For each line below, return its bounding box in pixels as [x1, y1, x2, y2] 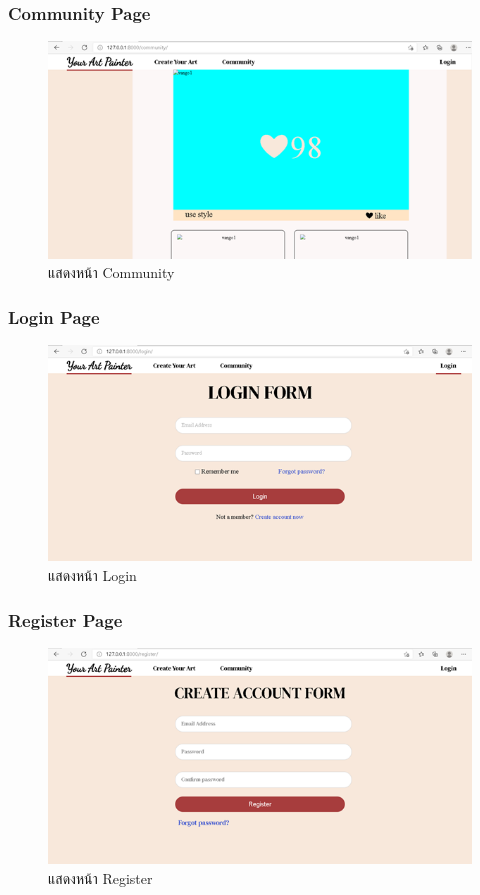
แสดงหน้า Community [48, 262, 175, 283]
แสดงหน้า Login [48, 565, 137, 586]
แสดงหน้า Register [48, 867, 153, 888]
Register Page [8, 607, 123, 632]
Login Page [8, 304, 100, 329]
